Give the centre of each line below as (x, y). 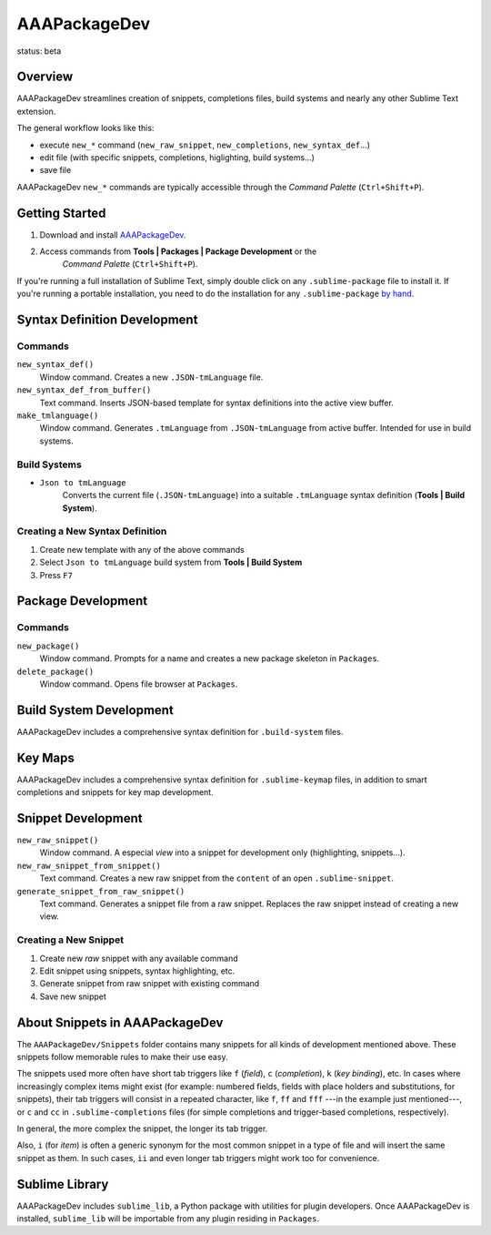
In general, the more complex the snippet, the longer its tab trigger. (142, 1128)
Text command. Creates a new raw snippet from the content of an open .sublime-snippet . (217, 878)
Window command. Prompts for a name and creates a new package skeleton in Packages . (210, 658)
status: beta (39, 51)
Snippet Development (80, 818)
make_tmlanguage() (58, 415)
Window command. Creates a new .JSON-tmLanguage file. (151, 377)
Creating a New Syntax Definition (92, 531)
